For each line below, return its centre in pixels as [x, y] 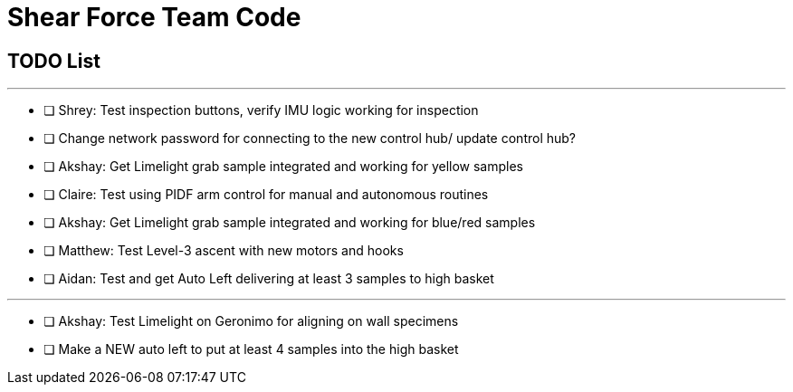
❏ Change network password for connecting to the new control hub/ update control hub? [310, 139]
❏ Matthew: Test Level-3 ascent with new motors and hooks [224, 251]
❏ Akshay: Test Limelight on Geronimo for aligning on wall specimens [251, 321]
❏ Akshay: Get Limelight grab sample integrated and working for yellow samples [283, 167]
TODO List [54, 61]
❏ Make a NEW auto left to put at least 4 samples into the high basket [251, 349]
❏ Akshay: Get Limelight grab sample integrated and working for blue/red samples [290, 223]
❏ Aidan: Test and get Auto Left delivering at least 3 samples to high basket [269, 279]
